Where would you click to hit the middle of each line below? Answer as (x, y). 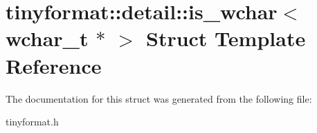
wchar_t (47, 38)
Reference (54, 65)
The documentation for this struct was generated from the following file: (159, 98)
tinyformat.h (32, 122)
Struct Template (226, 38)
